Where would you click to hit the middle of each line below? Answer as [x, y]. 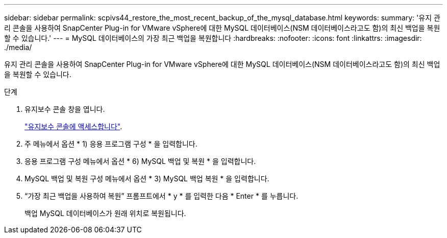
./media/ [18, 47]
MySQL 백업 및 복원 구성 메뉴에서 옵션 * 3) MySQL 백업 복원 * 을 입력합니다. [147, 178]
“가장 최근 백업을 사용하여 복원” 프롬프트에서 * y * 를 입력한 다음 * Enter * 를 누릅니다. [162, 196]
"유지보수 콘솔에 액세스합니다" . [73, 126]
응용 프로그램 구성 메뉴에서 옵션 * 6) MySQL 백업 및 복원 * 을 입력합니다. [140, 161]
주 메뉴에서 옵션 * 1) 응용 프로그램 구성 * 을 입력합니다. [111, 144]
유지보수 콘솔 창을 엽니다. [65, 109]
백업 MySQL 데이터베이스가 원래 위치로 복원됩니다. [105, 213]
